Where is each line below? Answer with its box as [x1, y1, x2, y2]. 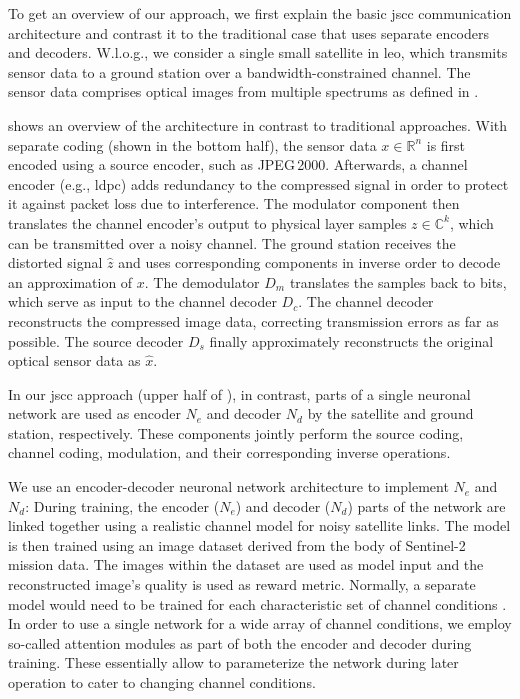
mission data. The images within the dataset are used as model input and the [8, 554, 484, 575]
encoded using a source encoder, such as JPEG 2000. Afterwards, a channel [8, 154, 468, 175]
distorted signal [8, 252, 103, 273]
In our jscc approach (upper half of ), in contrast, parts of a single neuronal [8, 383, 471, 404]
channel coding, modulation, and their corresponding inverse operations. [8, 442, 451, 463]
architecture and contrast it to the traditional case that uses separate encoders [8, 22, 489, 43]
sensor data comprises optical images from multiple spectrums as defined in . [8, 81, 479, 102]
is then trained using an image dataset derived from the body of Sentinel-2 [8, 534, 466, 555]
